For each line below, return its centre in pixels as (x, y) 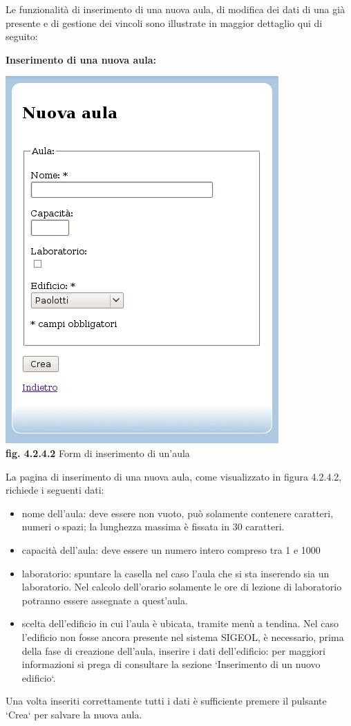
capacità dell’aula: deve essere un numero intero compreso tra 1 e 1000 (171, 549)
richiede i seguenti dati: (55, 490)
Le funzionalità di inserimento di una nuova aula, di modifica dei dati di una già (175, 9)
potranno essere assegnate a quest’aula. (105, 600)
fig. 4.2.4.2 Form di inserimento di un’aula (98, 453)
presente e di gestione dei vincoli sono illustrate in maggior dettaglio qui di (164, 22)
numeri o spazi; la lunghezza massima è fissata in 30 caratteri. (153, 527)
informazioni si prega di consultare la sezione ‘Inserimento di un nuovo (171, 664)
